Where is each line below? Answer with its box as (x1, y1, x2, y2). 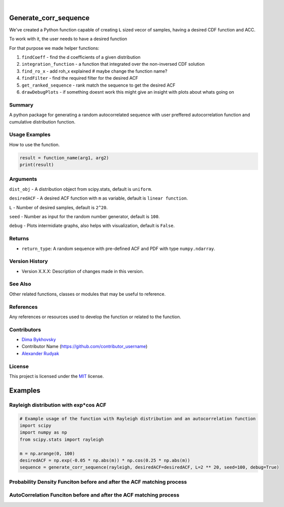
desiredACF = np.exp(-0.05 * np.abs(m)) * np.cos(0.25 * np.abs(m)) (19, 457, 190, 463)
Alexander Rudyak (21, 350, 59, 356)
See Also (9, 280, 31, 287)
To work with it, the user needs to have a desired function (9, 36, 127, 42)
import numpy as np (19, 430, 67, 435)
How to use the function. (9, 141, 60, 147)
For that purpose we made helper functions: (9, 45, 99, 51)
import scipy (19, 422, 52, 428)
